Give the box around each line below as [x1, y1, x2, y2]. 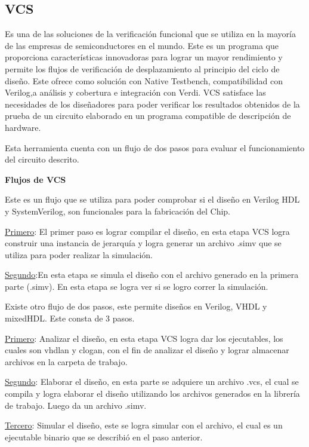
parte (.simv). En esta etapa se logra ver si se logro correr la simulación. [5, 280, 268, 292]
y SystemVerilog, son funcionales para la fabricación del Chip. [5, 204, 230, 217]
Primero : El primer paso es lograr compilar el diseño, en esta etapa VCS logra [5, 225, 290, 237]
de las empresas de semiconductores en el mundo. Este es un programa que [5, 39, 279, 51]
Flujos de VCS [5, 173, 66, 185]
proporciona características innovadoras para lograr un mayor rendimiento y [5, 51, 283, 63]
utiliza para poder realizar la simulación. [5, 248, 153, 261]
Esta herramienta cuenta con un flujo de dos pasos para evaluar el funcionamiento [5, 141, 305, 154]
